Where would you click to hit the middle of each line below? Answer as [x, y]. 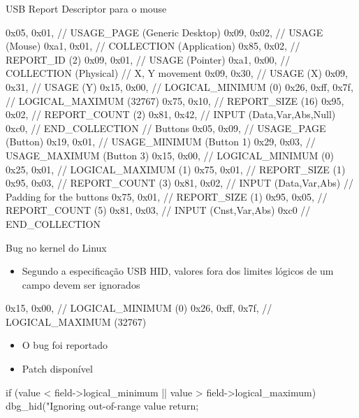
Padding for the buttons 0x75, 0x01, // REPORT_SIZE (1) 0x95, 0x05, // [167, 196]
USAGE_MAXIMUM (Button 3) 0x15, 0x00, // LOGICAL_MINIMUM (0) [170, 155]
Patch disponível [57, 369]
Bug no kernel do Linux [56, 247]
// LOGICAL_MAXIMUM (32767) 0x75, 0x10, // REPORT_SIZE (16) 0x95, [175, 100]
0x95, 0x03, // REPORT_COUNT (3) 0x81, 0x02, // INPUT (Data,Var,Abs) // [179, 183]
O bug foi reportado [65, 345]
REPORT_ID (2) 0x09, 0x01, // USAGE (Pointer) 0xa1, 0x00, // [148, 59]
